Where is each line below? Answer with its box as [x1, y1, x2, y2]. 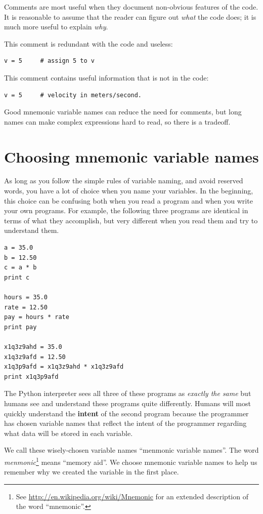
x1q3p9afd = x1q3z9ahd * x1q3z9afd [4, 363, 124, 371]
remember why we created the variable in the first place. [4, 466, 179, 477]
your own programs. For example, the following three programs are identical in [4, 205, 248, 216]
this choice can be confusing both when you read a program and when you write [4, 195, 253, 206]
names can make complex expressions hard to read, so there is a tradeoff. [4, 116, 231, 127]
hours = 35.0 [4, 294, 48, 301]
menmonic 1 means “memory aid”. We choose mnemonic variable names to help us [4, 455, 257, 467]
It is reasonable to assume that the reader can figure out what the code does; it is [4, 11, 256, 22]
